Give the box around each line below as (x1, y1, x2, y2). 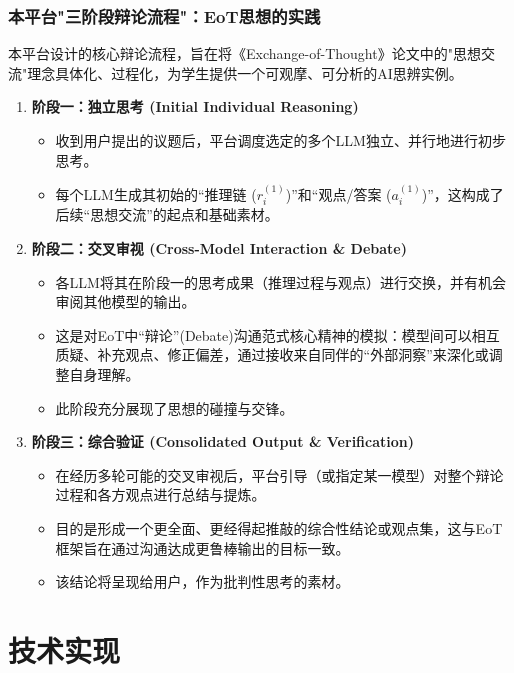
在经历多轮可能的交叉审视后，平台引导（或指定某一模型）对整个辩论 (55, 464, 504, 485)
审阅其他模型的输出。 (55, 291, 196, 312)
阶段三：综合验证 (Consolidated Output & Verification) (31, 431, 414, 452)
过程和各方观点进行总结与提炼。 (55, 484, 266, 505)
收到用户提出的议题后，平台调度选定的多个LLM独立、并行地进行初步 (55, 130, 506, 150)
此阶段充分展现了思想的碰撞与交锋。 (55, 397, 294, 418)
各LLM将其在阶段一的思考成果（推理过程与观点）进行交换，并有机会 (55, 271, 506, 292)
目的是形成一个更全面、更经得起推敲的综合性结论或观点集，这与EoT (55, 517, 503, 538)
